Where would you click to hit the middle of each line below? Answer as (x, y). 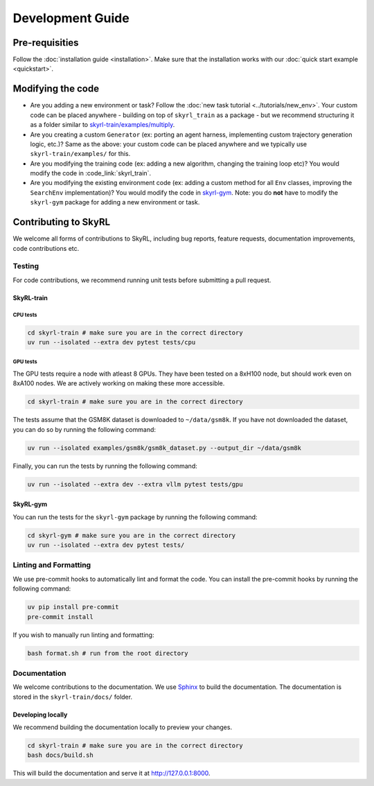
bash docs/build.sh (60, 755)
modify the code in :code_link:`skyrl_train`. (91, 173)
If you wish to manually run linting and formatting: (83, 635)
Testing (26, 266)
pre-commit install (60, 617)
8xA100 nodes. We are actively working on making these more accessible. (119, 383)
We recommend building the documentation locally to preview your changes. (122, 727)
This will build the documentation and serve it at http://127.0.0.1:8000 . (112, 774)
